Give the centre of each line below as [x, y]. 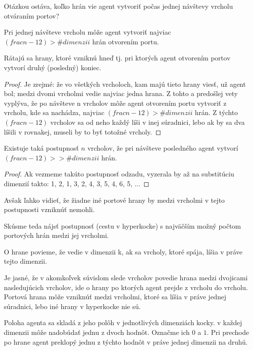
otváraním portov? [32, 15]
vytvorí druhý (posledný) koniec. [53, 67]
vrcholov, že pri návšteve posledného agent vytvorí [163, 148]
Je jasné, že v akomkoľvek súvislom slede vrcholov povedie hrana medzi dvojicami [126, 278]
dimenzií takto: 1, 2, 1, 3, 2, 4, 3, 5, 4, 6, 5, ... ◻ [77, 183]
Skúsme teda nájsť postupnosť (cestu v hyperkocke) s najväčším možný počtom [123, 225]
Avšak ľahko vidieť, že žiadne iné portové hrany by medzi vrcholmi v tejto [114, 200]
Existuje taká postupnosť [41, 148]
